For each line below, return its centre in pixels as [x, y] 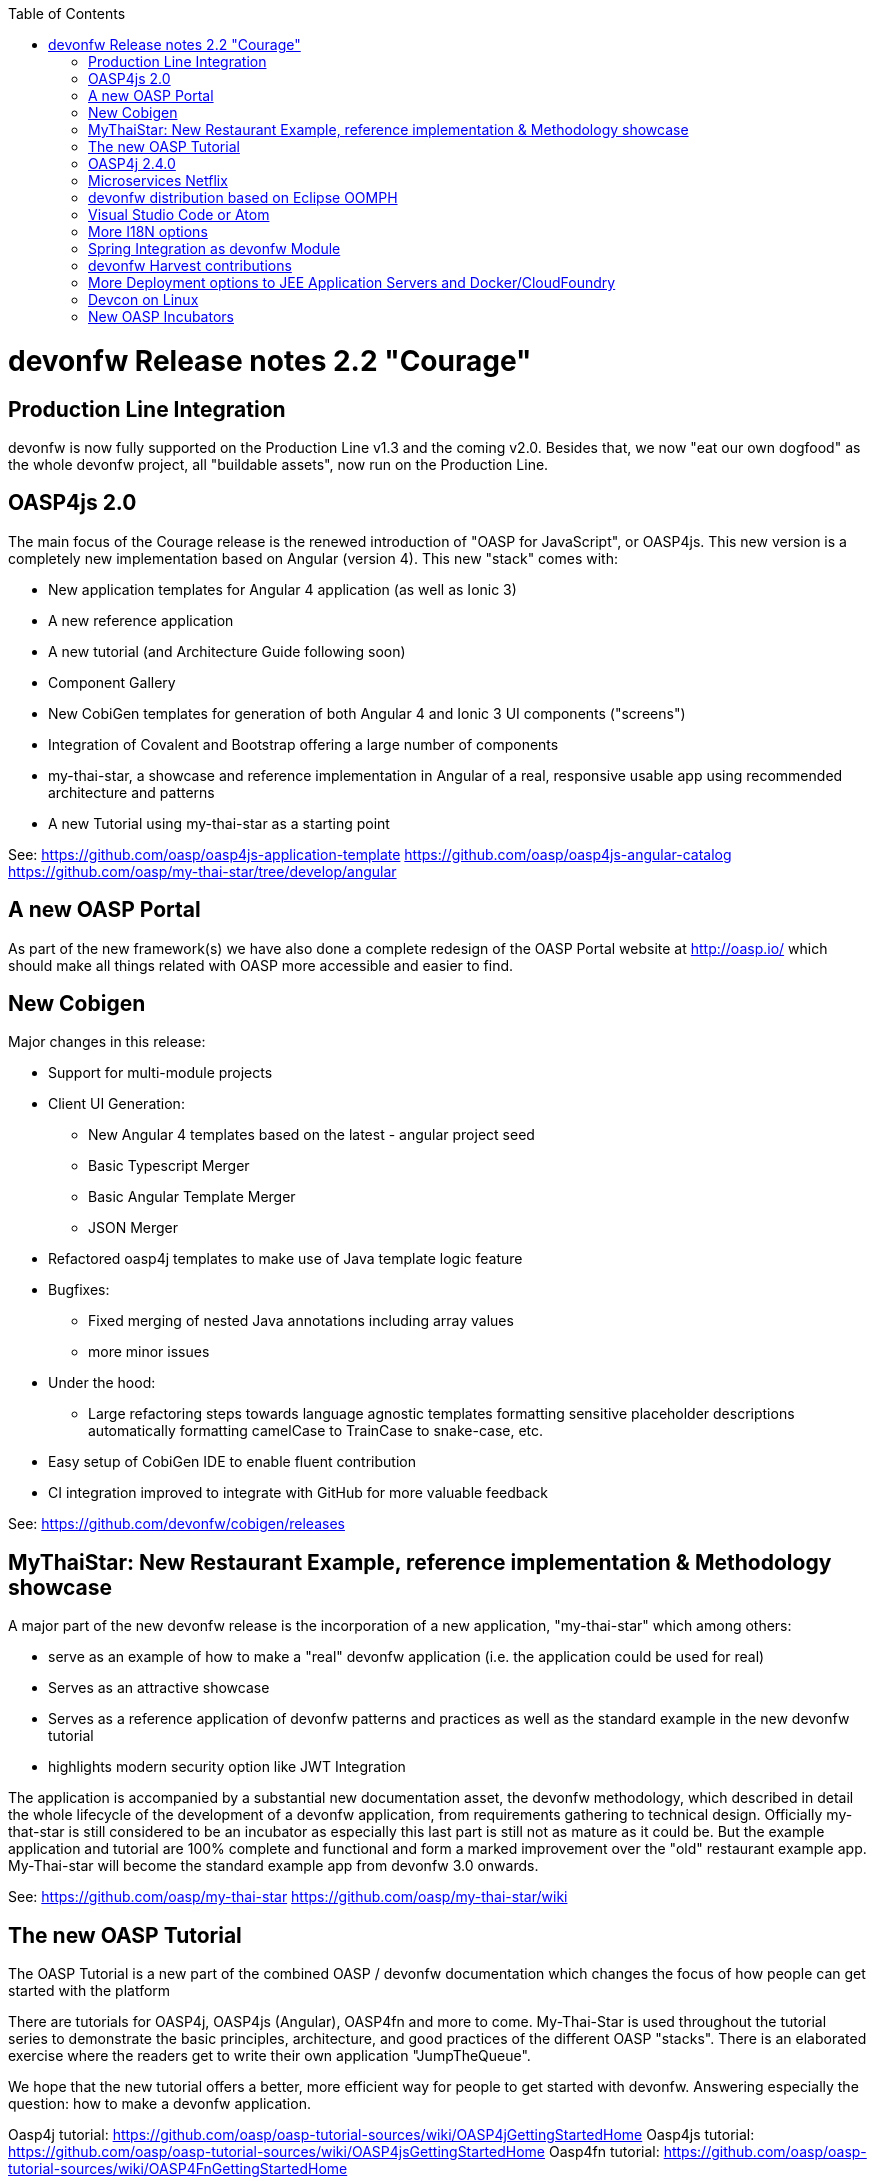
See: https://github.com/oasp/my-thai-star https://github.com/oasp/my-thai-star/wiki [288, 1897]
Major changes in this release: [107, 1042]
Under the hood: [102, 1383]
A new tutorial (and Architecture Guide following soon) [227, 651]
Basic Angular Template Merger [192, 1197]
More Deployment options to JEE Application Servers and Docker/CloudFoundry [352, 282]
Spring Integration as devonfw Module [214, 248]
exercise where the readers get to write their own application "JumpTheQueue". [269, 2056]
